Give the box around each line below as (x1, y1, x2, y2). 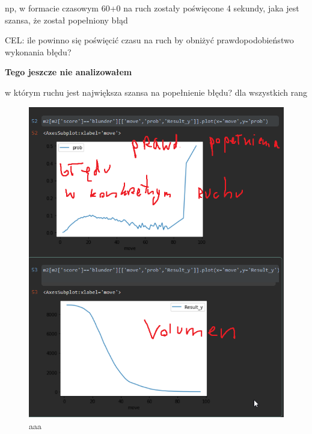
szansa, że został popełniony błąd (5, 13, 128, 26)
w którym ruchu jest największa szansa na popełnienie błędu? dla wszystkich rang (5, 85, 308, 98)
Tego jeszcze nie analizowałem (5, 66, 132, 78)
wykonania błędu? (5, 45, 72, 58)
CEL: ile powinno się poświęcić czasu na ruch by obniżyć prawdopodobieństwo (5, 34, 294, 46)
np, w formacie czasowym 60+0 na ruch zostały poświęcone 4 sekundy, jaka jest (5, 2, 299, 14)
